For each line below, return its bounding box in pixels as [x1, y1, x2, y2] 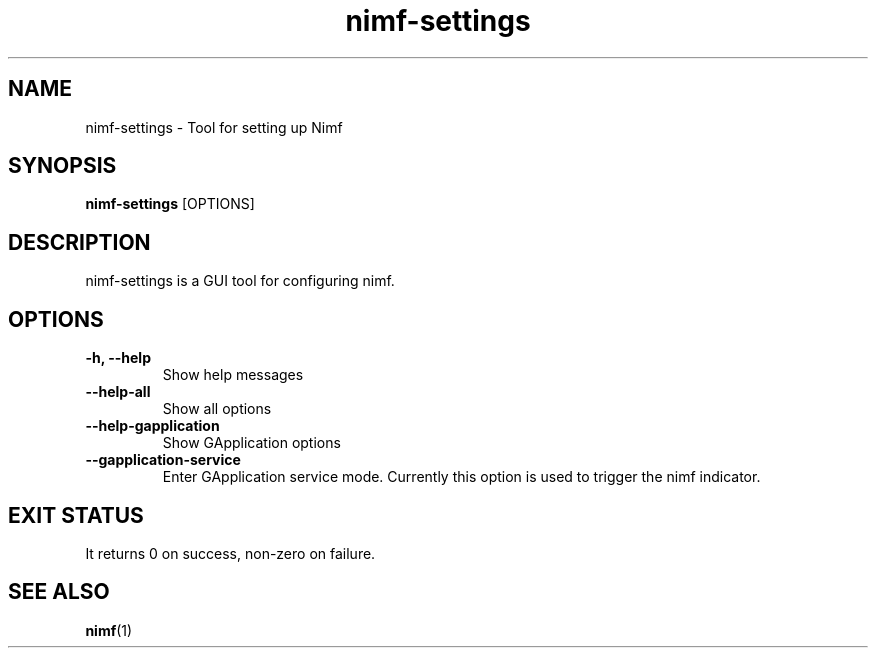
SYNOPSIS [8, 153, 117, 179]
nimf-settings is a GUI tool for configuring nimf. [85, 272, 395, 290]
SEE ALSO [8, 579, 110, 605]
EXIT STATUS [8, 502, 144, 528]
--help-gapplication [85, 417, 220, 435]
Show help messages [162, 366, 304, 384]
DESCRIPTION [8, 229, 151, 255]
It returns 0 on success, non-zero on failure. [85, 544, 376, 562]
